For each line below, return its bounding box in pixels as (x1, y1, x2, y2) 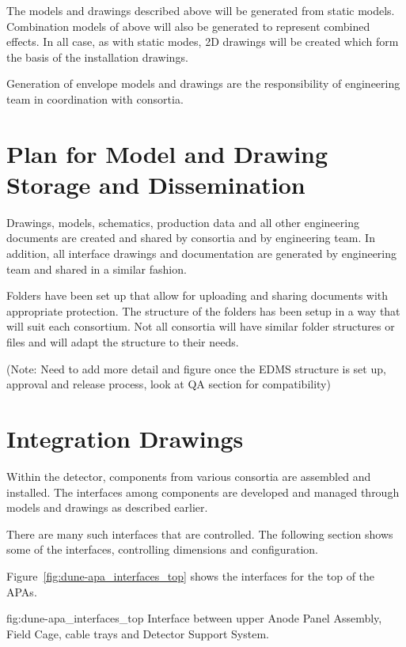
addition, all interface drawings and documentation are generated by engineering (6, 245, 397, 262)
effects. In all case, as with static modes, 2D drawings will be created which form (6, 33, 399, 50)
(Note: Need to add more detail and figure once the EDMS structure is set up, (6, 360, 386, 376)
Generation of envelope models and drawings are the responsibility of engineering (6, 75, 400, 92)
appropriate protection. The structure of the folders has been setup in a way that (6, 302, 400, 319)
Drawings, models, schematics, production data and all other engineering (6, 214, 359, 230)
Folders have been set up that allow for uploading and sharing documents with (6, 287, 389, 304)
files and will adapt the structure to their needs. (6, 334, 239, 350)
